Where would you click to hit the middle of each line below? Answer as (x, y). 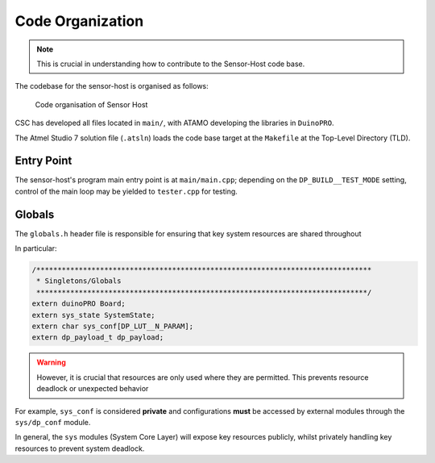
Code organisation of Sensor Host (91, 104)
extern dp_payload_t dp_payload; (98, 338)
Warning (51, 362)
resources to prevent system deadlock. (80, 448)
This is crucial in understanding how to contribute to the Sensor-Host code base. (171, 64)
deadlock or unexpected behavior (93, 389)
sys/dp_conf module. (53, 422)
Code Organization (79, 21)
